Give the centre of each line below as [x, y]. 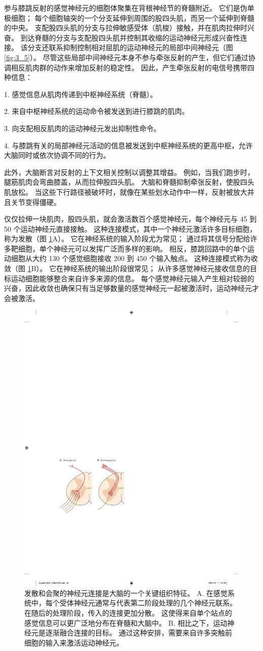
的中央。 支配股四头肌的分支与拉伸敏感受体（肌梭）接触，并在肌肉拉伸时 [126, 28]
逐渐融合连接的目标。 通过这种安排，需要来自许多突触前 [139, 633]
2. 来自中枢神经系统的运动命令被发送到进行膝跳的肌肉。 [97, 111]
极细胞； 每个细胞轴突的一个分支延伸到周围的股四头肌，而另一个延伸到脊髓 [129, 17]
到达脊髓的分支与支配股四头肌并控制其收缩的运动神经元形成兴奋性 [130, 37]
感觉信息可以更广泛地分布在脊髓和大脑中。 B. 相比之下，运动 [126, 622]
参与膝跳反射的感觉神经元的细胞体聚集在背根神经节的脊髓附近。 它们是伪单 [129, 8]
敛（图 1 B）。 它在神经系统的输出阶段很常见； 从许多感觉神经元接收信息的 [127, 268]
